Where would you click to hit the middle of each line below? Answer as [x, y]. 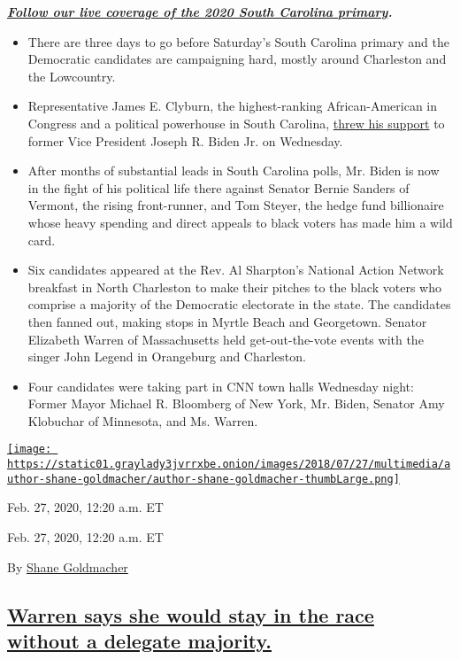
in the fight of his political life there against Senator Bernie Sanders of [218, 187]
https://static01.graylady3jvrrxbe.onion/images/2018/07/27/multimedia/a [229, 465]
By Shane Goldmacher [68, 566]
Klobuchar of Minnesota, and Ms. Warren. [143, 420]
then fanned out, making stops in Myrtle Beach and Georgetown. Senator [227, 321]
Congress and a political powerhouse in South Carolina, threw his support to [236, 123]
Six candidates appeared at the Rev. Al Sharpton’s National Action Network [236, 270]
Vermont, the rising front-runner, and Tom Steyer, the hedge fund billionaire [236, 205]
